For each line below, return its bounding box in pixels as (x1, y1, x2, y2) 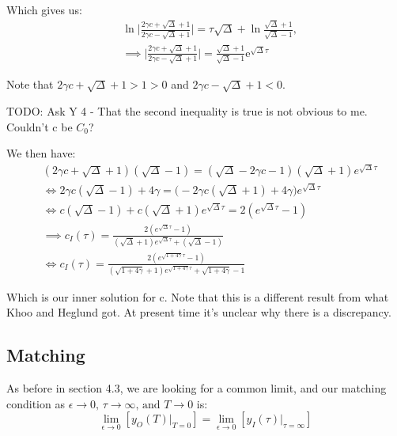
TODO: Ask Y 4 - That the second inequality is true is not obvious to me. (6, 103, 368, 119)
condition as (6, 395, 65, 411)
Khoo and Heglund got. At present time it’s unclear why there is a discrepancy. (6, 304, 391, 320)
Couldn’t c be (6, 118, 73, 135)
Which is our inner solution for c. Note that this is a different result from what (6, 288, 389, 305)
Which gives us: (6, 2, 82, 17)
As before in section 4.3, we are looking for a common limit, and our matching (6, 380, 387, 396)
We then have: (6, 145, 76, 161)
